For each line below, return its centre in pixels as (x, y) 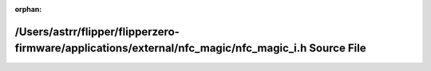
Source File (337, 49)
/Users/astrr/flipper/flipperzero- (97, 32)
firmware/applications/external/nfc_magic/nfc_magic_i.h (161, 49)
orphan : (28, 9)
